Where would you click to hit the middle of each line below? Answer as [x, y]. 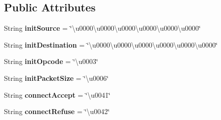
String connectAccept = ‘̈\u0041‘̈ [57, 94]
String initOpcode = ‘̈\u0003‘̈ [51, 61]
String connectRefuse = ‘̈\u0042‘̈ [57, 111]
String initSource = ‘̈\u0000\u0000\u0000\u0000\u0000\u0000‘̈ [103, 28]
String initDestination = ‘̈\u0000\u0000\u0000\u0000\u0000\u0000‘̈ [111, 44]
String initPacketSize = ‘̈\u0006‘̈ [56, 78]
